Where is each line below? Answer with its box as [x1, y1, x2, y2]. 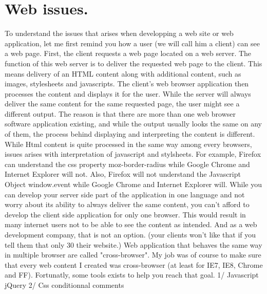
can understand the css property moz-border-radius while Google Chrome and [5, 158, 250, 169]
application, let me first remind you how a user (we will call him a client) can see [5, 38, 260, 48]
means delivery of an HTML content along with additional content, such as [5, 68, 241, 79]
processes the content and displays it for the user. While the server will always [5, 88, 251, 99]
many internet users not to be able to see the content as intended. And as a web [5, 219, 257, 230]
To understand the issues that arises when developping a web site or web [5, 28, 234, 39]
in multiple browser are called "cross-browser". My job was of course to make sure [5, 249, 261, 260]
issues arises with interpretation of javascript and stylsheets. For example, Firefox [5, 149, 261, 159]
